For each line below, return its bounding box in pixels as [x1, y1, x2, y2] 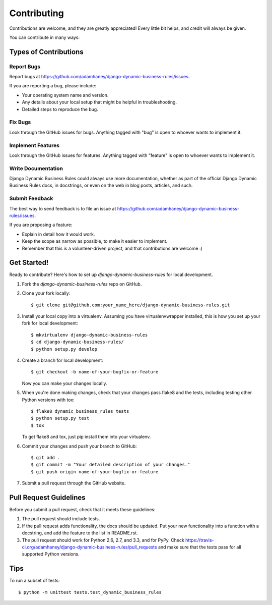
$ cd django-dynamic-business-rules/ [31, 339, 124, 345]
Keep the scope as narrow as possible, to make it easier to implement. [22, 238, 168, 244]
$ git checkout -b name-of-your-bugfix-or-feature [31, 369, 159, 375]
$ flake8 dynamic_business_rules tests [31, 408, 129, 414]
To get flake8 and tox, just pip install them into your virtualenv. [22, 434, 151, 440]
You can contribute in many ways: [9, 34, 80, 40]
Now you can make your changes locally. [22, 380, 107, 386]
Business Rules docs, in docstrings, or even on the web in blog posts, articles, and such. [9, 182, 193, 189]
